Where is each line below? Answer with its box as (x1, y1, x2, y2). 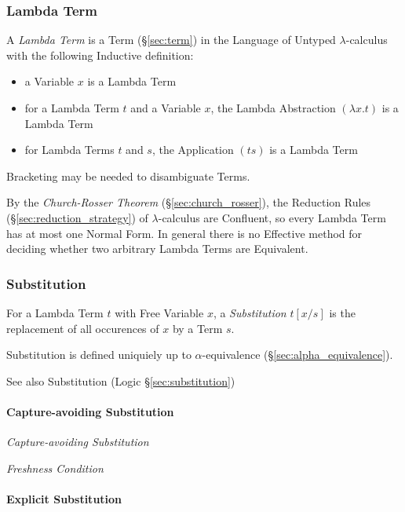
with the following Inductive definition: (6, 46, 194, 63)
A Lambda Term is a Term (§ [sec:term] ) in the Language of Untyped (6, 31, 336, 48)
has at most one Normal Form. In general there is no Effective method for (6, 225, 363, 241)
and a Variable (130, 100, 201, 115)
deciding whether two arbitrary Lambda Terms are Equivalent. (6, 240, 308, 257)
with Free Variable (115, 304, 204, 320)
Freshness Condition (6, 459, 104, 476)
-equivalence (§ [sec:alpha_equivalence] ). (202, 346, 393, 363)
